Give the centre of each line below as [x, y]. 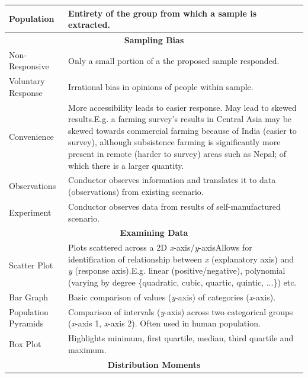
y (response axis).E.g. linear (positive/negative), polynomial [177, 270]
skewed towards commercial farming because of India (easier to [182, 130]
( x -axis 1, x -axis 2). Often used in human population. [164, 323]
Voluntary [27, 81]
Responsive [29, 66]
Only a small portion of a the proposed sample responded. [174, 60]
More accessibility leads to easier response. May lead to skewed [182, 107]
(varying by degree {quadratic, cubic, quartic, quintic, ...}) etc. [182, 282]
